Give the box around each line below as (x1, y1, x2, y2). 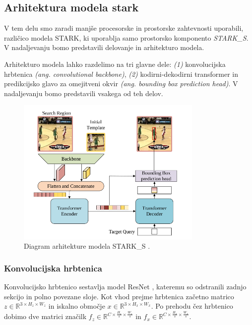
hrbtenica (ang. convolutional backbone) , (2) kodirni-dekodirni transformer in (4, 68, 238, 79)
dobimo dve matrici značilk (4, 311, 87, 322)
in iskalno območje (48, 301, 105, 311)
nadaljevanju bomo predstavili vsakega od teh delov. (4, 88, 163, 98)
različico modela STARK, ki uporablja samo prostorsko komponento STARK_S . (4, 32, 249, 43)
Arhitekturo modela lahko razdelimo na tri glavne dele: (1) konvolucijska (4, 58, 226, 69)
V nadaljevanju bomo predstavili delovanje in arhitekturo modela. (4, 42, 204, 53)
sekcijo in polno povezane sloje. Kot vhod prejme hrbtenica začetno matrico (4, 291, 234, 301)
